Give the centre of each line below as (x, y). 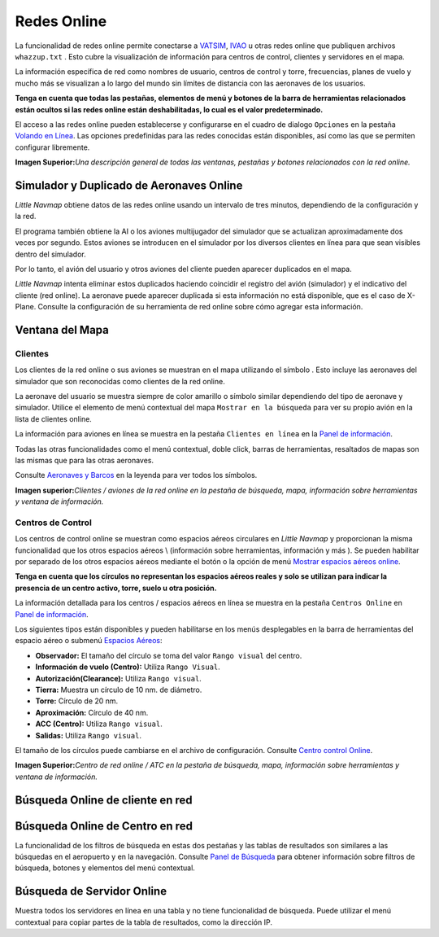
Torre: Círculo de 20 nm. (77, 701)
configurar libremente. (52, 147)
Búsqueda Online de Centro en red (104, 826)
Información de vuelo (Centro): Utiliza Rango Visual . (128, 667)
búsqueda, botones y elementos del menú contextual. (105, 868)
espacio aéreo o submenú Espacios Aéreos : (89, 641)
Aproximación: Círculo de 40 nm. (92, 712)
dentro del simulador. (50, 254)
